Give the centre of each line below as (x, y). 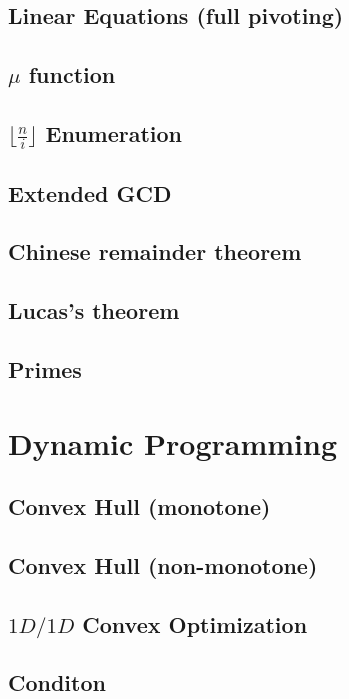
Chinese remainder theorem (155, 251)
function (72, 74)
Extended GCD (90, 192)
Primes (45, 368)
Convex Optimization (195, 623)
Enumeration (114, 132)
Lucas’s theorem (94, 310)
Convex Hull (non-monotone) (163, 564)
